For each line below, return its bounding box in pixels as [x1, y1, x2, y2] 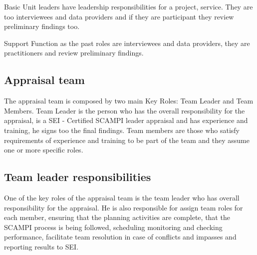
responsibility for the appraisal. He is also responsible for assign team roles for [4, 202, 243, 212]
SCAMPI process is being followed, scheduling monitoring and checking [4, 221, 223, 232]
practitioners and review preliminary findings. [4, 47, 144, 58]
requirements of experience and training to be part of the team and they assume [4, 134, 250, 145]
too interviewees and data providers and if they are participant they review [4, 11, 234, 21]
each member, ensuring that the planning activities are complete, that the [4, 212, 230, 222]
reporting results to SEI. [4, 241, 79, 251]
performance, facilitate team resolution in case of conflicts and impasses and [4, 231, 237, 242]
